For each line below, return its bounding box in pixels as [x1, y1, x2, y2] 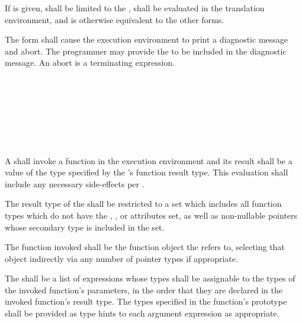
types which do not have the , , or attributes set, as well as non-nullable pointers [5, 209, 298, 221]
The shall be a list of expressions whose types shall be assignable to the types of [5, 272, 295, 284]
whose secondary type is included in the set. [5, 220, 165, 233]
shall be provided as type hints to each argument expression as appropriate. [5, 307, 279, 319]
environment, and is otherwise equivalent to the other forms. [5, 13, 224, 25]
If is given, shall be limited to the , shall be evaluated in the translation [5, 2, 265, 14]
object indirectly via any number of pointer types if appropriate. [5, 252, 238, 264]
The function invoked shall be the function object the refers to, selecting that [5, 241, 285, 253]
